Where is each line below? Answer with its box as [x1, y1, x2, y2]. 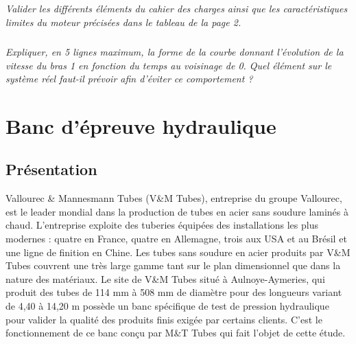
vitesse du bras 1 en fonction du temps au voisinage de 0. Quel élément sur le [5, 58, 332, 72]
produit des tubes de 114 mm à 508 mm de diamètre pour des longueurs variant [5, 285, 342, 299]
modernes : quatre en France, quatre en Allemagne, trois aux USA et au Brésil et [5, 231, 347, 246]
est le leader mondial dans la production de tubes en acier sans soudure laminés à [5, 204, 349, 218]
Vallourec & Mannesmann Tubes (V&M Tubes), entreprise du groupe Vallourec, [5, 191, 342, 205]
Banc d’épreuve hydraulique [5, 111, 276, 139]
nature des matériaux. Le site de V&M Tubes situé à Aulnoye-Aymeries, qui [5, 271, 325, 286]
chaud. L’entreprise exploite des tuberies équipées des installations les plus [5, 218, 318, 232]
